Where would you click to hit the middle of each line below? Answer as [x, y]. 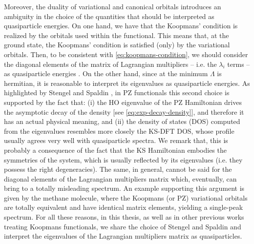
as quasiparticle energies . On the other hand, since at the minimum [106, 73]
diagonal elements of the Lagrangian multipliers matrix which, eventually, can [120, 178]
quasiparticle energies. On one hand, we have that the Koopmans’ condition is [121, 26]
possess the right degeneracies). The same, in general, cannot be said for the [118, 169]
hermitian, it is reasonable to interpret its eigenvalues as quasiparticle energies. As [127, 83]
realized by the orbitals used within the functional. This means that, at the [116, 35]
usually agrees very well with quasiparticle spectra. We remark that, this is [116, 140]
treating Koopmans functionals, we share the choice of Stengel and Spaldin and [123, 226]
